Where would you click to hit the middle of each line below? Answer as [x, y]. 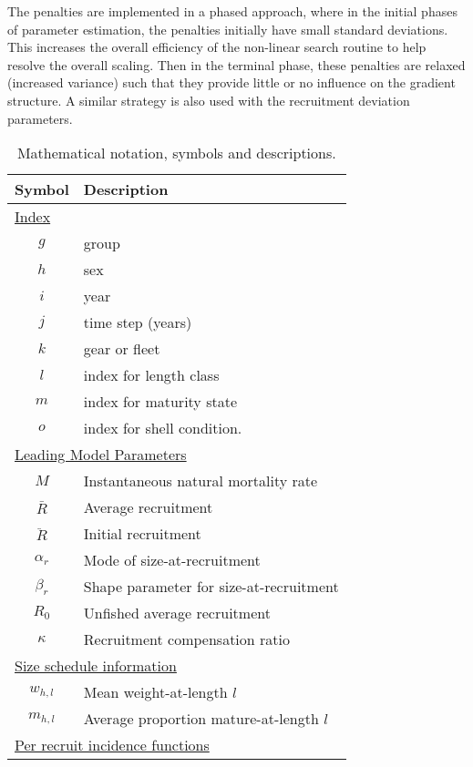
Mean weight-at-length [155, 692]
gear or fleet [122, 349]
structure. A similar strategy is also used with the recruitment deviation [209, 100]
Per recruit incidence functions [112, 745]
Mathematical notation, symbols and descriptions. [176, 153]
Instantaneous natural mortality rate [201, 481]
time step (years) [138, 322]
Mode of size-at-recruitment [172, 560]
